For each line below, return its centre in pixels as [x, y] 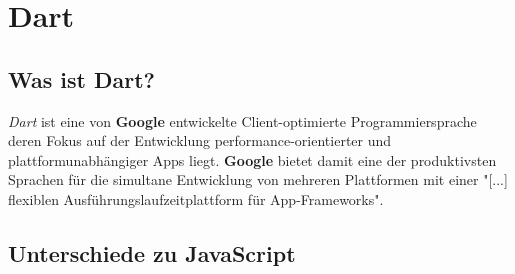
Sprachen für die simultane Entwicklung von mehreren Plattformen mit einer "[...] [258, 179]
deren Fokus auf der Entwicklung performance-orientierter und [200, 140]
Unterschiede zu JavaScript [152, 252]
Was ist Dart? [81, 78]
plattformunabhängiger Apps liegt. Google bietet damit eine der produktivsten [252, 159]
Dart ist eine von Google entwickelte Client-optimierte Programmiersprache [242, 120]
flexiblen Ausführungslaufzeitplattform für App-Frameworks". [196, 198]
